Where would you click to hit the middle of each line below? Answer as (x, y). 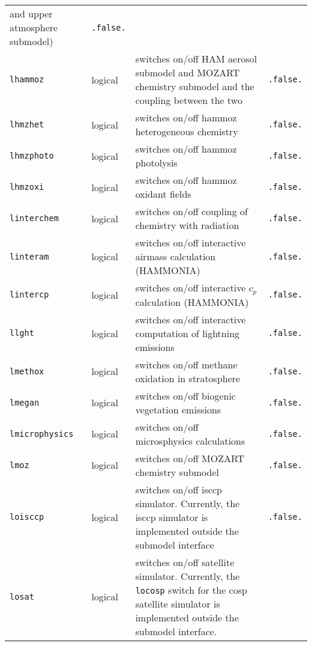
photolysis (156, 163)
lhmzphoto (32, 156)
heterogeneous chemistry (187, 131)
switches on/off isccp (178, 489)
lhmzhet (27, 124)
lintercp (29, 295)
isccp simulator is (172, 517)
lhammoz (27, 79)
